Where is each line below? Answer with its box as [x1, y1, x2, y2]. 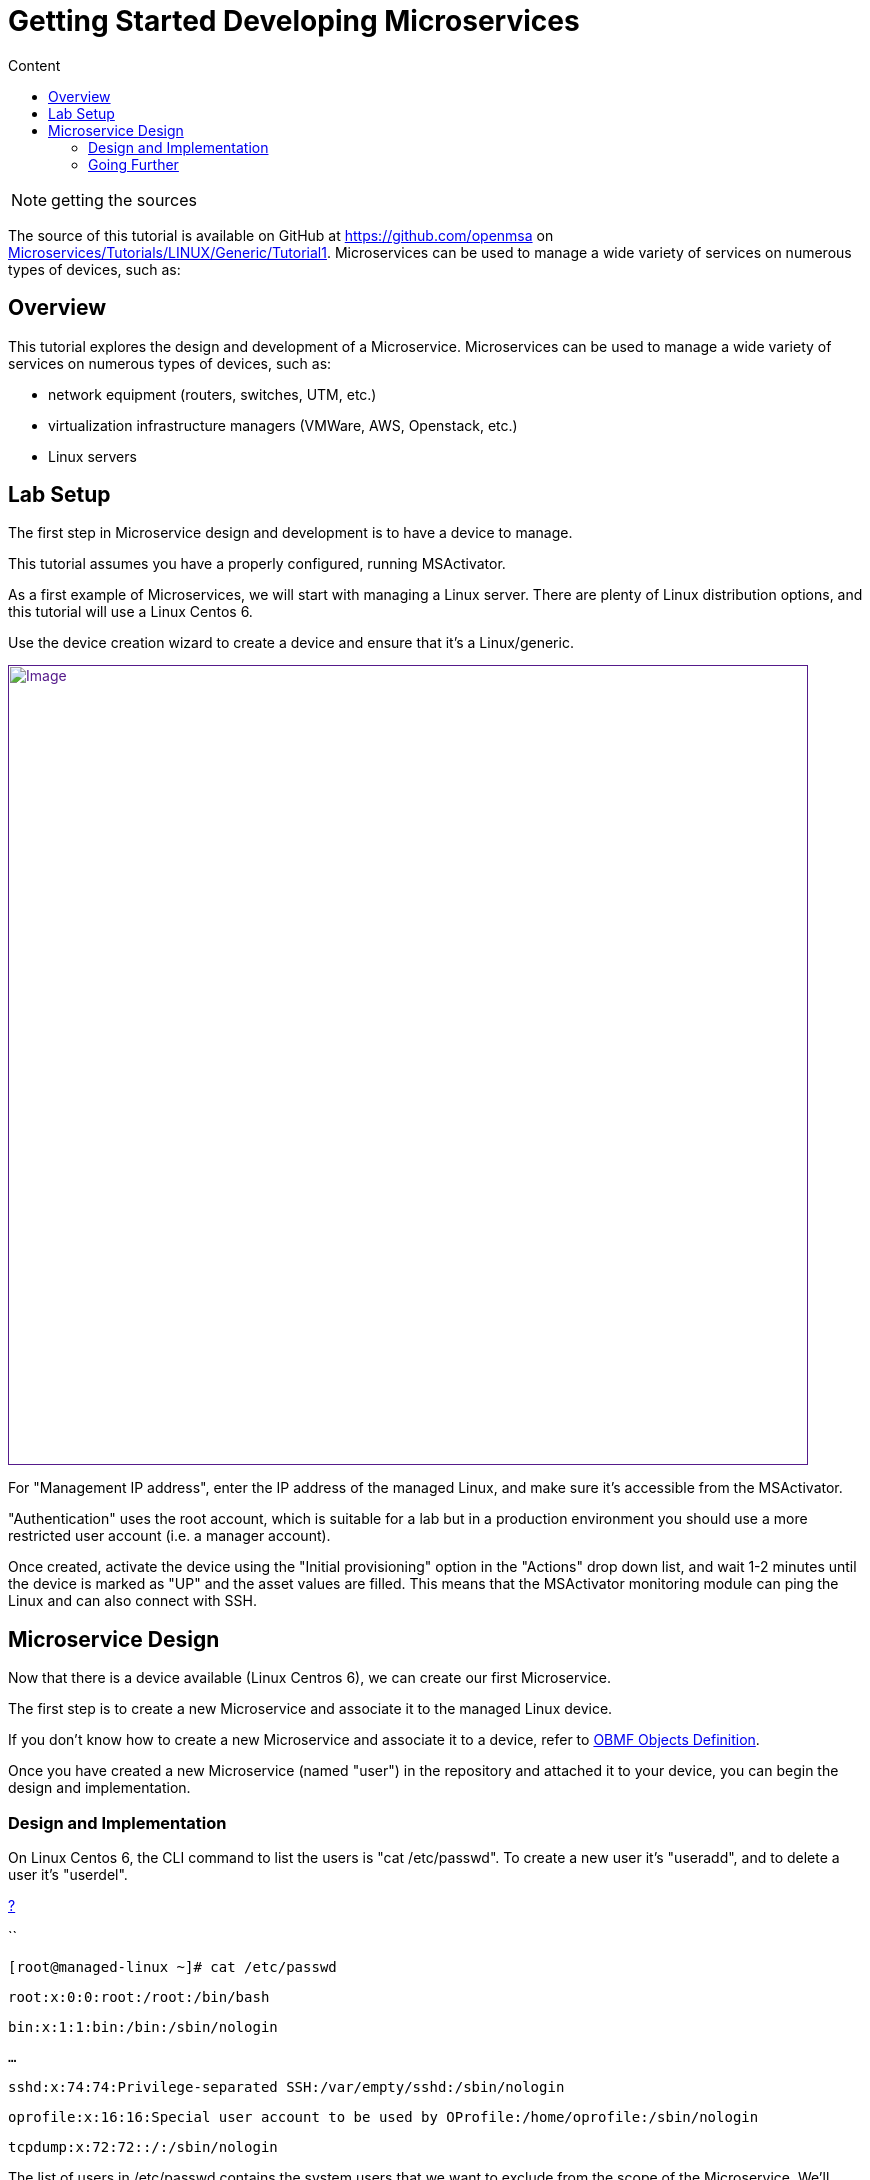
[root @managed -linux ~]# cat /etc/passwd [8, 1959, 337, 1976]
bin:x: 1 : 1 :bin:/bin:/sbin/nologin [8, 2019, 278, 2036]
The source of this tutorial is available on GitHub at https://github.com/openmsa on [8, 226, 554, 244]
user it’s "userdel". [8, 1866, 128, 1884]
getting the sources [51, 189, 198, 210]
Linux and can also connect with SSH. [8, 1592, 257, 1610]
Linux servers [48, 447, 137, 465]
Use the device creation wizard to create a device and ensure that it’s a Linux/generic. [8, 634, 574, 652]
